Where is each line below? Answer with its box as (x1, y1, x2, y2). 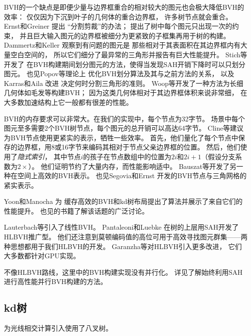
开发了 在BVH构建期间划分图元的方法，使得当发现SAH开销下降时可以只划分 (4, 59, 246, 69)
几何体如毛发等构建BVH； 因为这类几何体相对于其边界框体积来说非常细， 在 (4, 87, 248, 98)
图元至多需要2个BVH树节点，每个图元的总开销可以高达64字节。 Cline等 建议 (4, 123, 244, 133)
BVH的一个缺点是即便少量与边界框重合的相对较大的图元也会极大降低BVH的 (4, 2, 244, 12)
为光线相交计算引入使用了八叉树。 (4, 323, 112, 333)
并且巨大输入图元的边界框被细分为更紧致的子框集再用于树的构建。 (19, 30, 230, 40)
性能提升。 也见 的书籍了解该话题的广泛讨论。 (4, 205, 149, 216)
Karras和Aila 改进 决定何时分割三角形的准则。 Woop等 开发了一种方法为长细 (4, 78, 244, 88)
